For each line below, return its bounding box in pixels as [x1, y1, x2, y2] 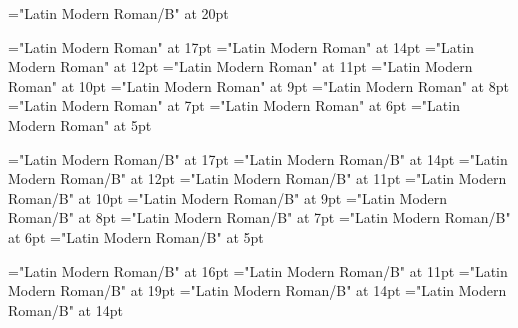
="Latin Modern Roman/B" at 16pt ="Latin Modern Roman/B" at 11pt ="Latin [8, 260, 508, 281]
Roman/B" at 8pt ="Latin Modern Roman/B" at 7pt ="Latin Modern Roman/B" [8, 207, 511, 228]
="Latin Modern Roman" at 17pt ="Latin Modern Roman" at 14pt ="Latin [8, 36, 474, 57]
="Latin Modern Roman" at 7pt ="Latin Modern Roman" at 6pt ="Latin [8, 95, 460, 116]
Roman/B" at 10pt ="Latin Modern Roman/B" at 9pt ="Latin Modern [8, 187, 448, 208]
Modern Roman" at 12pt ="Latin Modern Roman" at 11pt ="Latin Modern [8, 56, 473, 77]
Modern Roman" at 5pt [8, 114, 152, 135]
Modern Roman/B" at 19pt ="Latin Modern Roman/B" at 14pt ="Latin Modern [8, 280, 507, 301]
